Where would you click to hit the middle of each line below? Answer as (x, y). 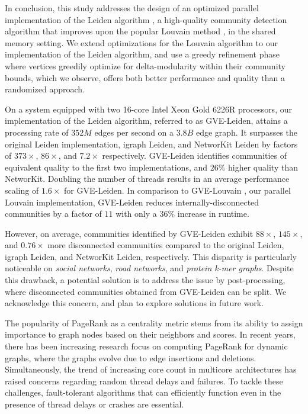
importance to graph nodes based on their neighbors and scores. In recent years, (150, 334)
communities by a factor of (53, 214)
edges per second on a (134, 132)
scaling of (22, 190)
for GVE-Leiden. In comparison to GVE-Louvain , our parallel (177, 190)
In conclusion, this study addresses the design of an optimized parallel (132, 8)
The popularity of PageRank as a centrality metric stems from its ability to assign (154, 322)
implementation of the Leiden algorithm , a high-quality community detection (146, 19)
